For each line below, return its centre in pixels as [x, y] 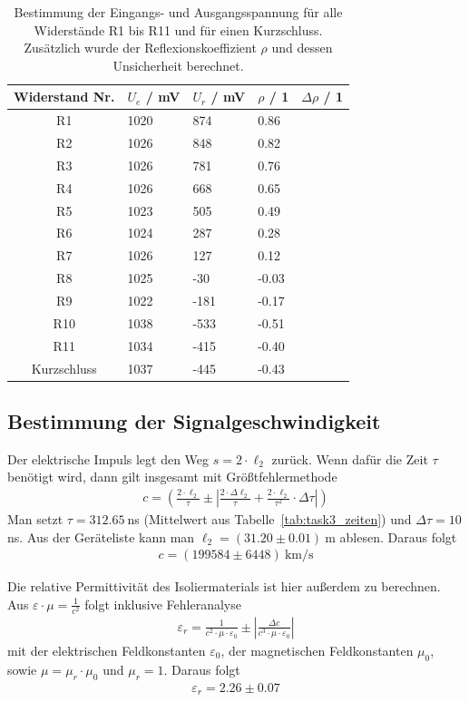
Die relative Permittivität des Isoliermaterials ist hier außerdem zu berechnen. [224, 586]
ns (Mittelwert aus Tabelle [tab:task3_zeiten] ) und [269, 519]
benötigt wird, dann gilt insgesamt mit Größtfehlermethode [172, 477]
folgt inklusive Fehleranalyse [163, 604]
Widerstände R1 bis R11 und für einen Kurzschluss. [178, 29]
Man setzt [35, 519]
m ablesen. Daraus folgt [391, 536]
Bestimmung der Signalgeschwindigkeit [194, 420]
